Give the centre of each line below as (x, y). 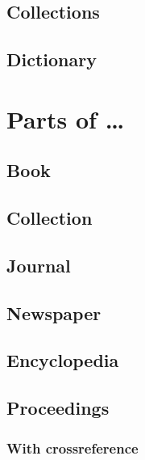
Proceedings (58, 408)
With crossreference (72, 447)
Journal (39, 265)
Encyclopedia (63, 360)
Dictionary (52, 59)
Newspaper (54, 312)
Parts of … (66, 118)
